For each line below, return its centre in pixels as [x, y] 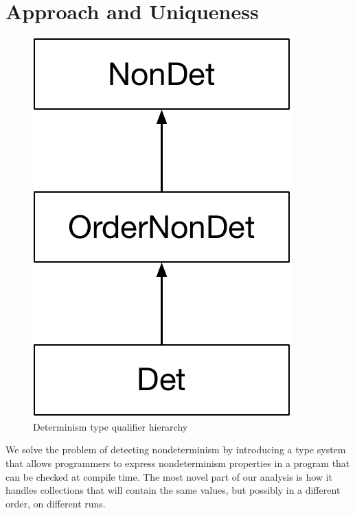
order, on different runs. [56, 503]
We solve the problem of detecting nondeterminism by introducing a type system [176, 450]
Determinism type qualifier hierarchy [111, 426]
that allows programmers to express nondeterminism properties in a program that [178, 463]
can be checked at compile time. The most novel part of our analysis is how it [169, 476]
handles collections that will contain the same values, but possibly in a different [173, 490]
